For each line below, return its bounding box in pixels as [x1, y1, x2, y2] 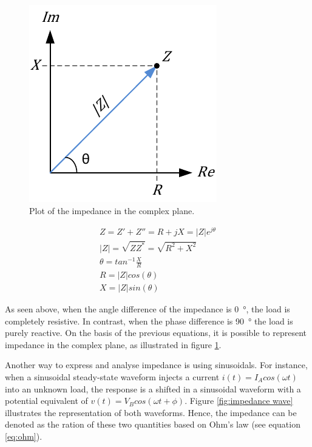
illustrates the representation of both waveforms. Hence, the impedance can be [5, 406, 297, 418]
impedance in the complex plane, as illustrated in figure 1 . [5, 338, 222, 351]
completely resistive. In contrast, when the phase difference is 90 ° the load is [5, 314, 293, 327]
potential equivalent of [5, 394, 88, 407]
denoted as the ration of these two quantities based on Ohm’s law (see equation [5, 418, 300, 431]
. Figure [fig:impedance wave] [185, 394, 293, 407]
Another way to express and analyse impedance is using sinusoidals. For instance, [5, 358, 308, 371]
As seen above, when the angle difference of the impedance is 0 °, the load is [5, 303, 290, 315]
